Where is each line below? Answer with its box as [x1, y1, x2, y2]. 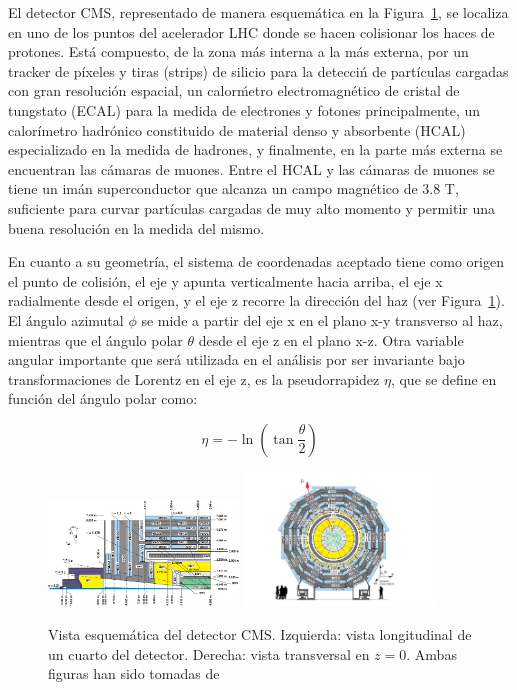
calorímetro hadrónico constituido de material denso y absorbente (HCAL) [8, 119, 466, 140]
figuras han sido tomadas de [48, 663, 220, 684]
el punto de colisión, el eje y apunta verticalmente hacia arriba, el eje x [8, 270, 443, 291]
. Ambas [406, 643, 457, 664]
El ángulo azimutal [8, 309, 124, 330]
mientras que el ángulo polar [8, 329, 183, 350]
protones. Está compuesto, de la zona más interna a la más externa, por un [8, 41, 469, 62]
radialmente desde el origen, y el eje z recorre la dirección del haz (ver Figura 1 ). [8, 290, 505, 311]
